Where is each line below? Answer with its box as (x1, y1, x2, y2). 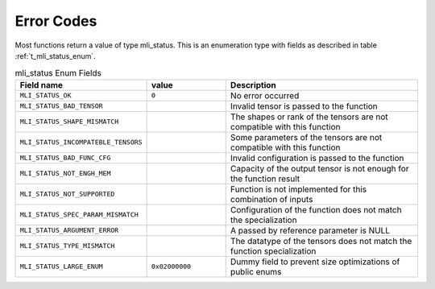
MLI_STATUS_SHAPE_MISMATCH (19, 118, 119, 126)
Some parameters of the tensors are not (230, 131, 383, 142)
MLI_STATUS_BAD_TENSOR (19, 101, 104, 110)
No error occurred (230, 89, 300, 101)
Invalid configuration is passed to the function (230, 152, 404, 163)
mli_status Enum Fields (14, 67, 102, 78)
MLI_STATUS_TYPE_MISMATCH (19, 242, 115, 250)
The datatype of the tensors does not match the (230, 235, 412, 246)
